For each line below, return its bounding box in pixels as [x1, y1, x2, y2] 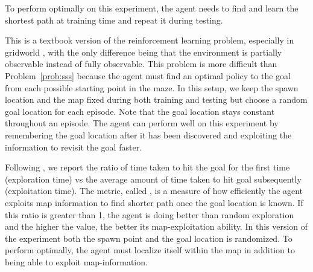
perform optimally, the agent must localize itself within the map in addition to [5, 244, 295, 256]
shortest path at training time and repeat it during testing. [5, 13, 223, 26]
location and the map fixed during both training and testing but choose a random [5, 93, 308, 106]
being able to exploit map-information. [5, 255, 148, 268]
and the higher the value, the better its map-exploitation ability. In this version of [5, 220, 308, 233]
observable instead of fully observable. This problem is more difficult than [5, 57, 277, 70]
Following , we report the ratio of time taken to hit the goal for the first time [5, 161, 290, 173]
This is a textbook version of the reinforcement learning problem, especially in [5, 34, 294, 47]
